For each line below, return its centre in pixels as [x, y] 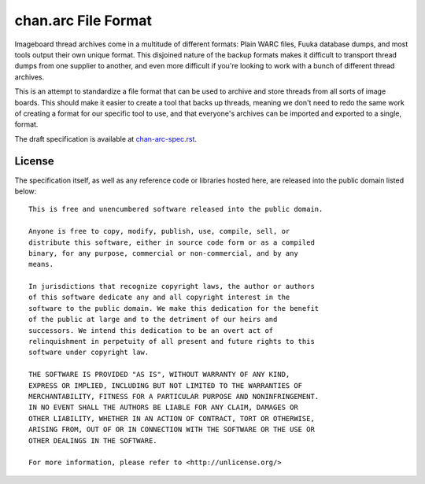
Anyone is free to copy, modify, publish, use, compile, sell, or [159, 231]
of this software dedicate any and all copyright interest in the [159, 297]
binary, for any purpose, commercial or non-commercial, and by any [163, 253]
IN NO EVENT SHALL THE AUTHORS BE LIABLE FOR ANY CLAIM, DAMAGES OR [163, 408]
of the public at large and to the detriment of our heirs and [153, 320]
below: [26, 191]
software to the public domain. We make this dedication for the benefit [174, 308]
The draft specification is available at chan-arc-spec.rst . [105, 139]
